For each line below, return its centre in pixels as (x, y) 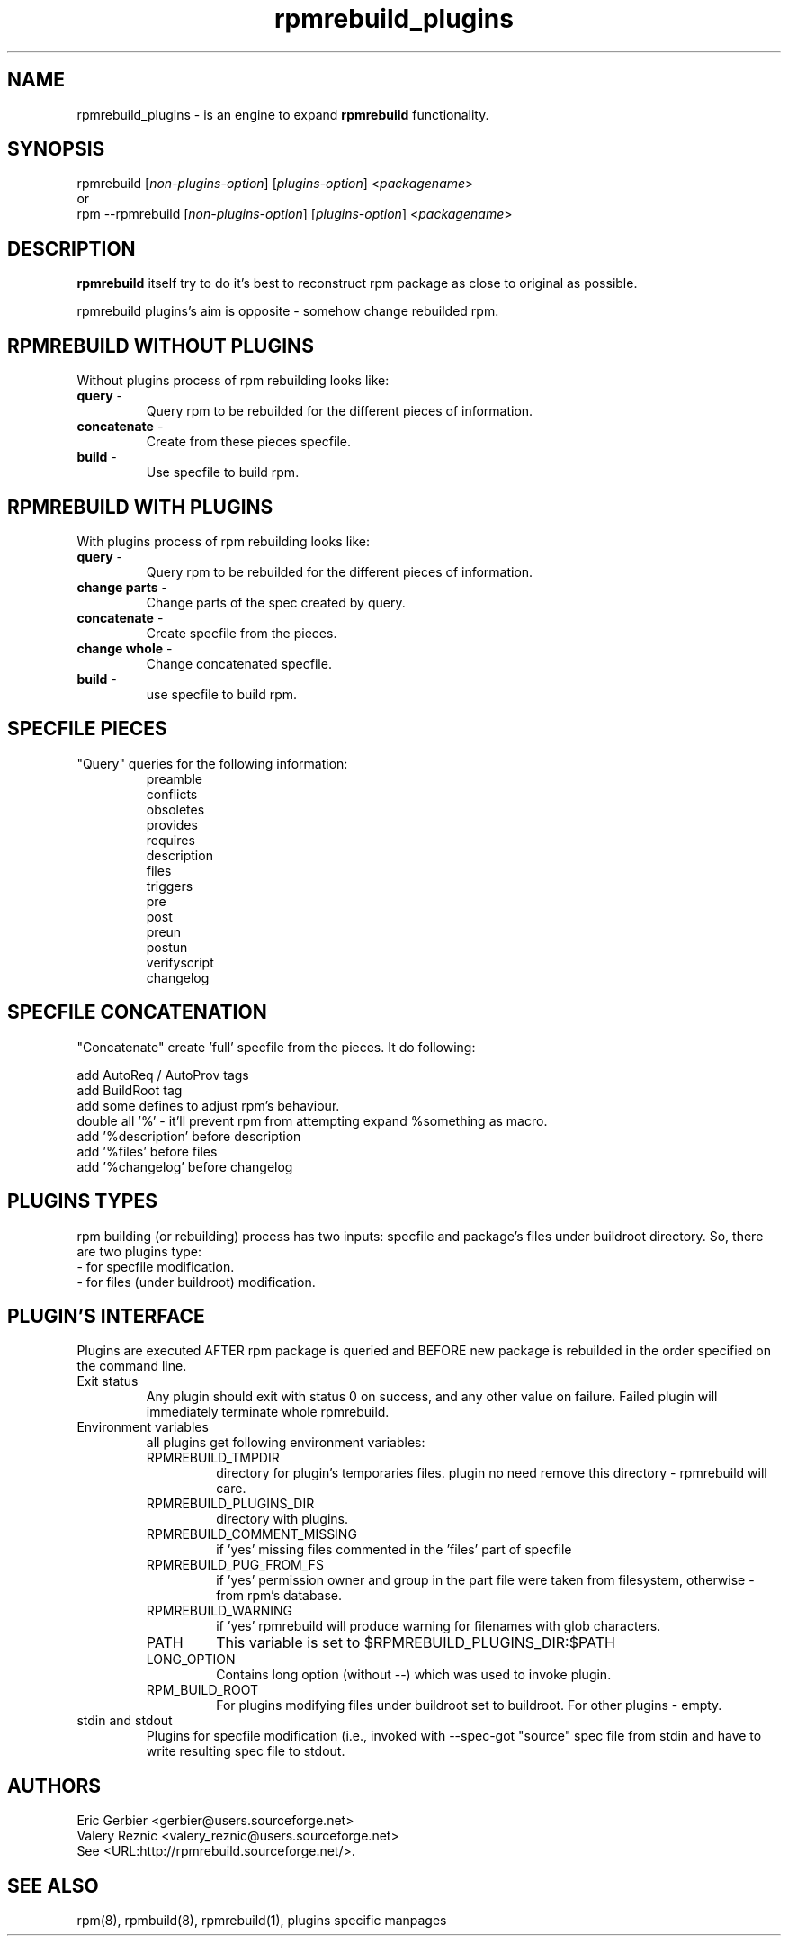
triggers (170, 886)
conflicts (172, 794)
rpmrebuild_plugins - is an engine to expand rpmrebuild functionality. (283, 114)
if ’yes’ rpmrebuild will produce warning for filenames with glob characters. (439, 1626)
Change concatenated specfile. (239, 663)
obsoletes (175, 809)
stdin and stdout (125, 1721)
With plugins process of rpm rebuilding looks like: (223, 541)
